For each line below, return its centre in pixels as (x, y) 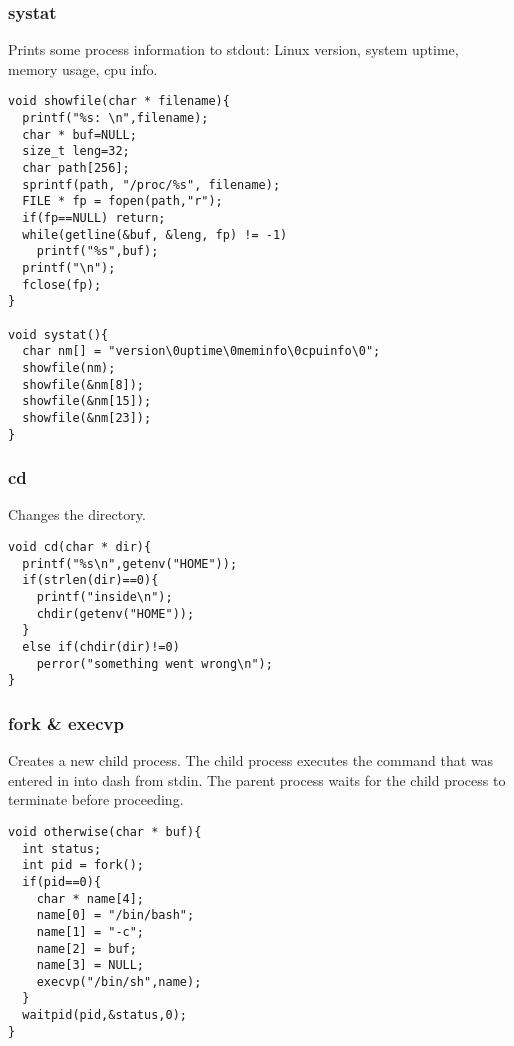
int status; (62, 848)
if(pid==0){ (62, 881)
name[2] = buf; (86, 948)
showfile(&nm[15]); (87, 401)
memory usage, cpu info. (83, 68)
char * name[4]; (90, 898)
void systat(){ (58, 334)
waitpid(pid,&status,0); (104, 1015)
